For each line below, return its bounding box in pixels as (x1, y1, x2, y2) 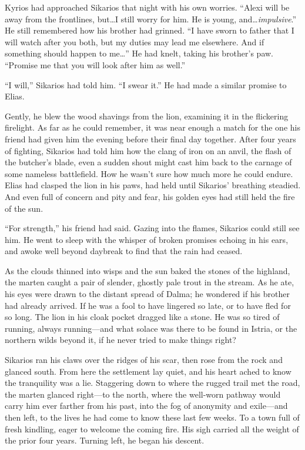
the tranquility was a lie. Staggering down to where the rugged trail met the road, (5, 376, 300, 389)
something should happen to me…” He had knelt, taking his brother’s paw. (5, 47, 274, 59)
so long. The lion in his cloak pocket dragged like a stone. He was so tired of (5, 311, 280, 323)
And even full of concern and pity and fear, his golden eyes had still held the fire (5, 190, 295, 202)
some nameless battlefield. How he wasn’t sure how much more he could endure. (5, 167, 293, 179)
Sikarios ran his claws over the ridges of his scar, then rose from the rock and (5, 354, 283, 366)
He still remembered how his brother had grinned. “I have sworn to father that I (5, 24, 294, 36)
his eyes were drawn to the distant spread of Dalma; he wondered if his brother (5, 288, 290, 300)
